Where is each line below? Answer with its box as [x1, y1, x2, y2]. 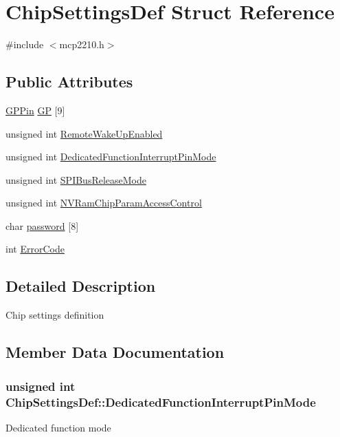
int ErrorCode [5, 242, 65, 256]
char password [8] [5, 218, 79, 233]
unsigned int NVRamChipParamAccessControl [5, 195, 202, 210]
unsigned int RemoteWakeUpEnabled [5, 126, 163, 140]
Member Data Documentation [5, 341, 225, 363]
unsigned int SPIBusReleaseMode [5, 172, 147, 186]
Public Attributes [5, 71, 133, 92]
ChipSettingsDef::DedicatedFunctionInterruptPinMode [5, 393, 316, 410]
